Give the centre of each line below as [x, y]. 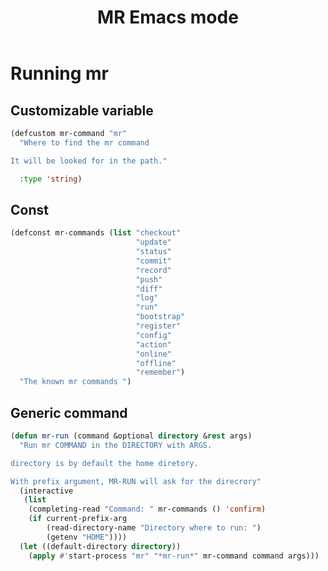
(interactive [46, 491]
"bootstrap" [160, 317]
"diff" [149, 289]
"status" [153, 252]
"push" [149, 279]
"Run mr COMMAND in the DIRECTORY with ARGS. [116, 445]
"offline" [156, 363]
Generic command [69, 412]
